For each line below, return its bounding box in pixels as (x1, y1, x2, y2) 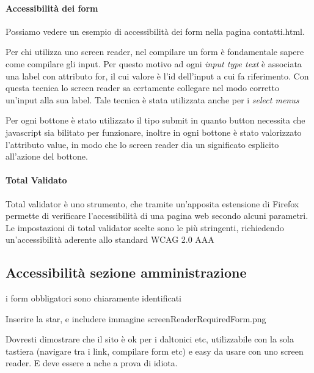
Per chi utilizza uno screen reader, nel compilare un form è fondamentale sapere (5, 45, 304, 58)
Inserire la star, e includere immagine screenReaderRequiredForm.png (5, 312, 266, 325)
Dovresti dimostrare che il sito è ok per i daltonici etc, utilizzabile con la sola (5, 333, 294, 345)
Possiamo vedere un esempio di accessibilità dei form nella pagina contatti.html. (5, 24, 305, 37)
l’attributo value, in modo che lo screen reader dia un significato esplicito (5, 138, 279, 150)
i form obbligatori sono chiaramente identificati (5, 292, 181, 305)
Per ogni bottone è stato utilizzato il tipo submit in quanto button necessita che (5, 114, 305, 127)
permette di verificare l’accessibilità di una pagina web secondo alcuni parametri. (5, 209, 309, 222)
